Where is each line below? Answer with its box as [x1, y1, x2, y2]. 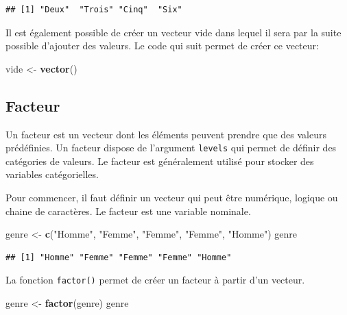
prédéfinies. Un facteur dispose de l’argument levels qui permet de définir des [5, 140, 337, 155]
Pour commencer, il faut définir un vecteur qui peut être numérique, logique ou [5, 190, 338, 205]
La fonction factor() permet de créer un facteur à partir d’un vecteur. [5, 273, 305, 287]
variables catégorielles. [5, 167, 99, 181]
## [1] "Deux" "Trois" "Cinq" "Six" [5, 5, 182, 14]
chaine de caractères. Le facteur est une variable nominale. [5, 203, 251, 218]
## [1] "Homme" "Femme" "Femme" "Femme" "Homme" [5, 252, 232, 262]
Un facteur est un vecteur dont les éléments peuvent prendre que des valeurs [5, 127, 326, 141]
